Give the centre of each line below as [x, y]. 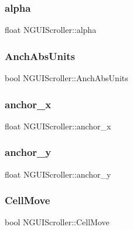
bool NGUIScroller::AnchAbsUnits [66, 78]
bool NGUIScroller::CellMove [57, 222]
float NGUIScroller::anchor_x [58, 126]
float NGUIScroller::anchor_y [58, 174]
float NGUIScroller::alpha [51, 30]
